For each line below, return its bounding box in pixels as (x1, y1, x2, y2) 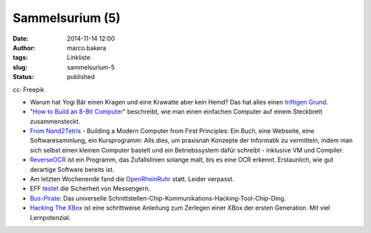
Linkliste (67, 54, 91, 62)
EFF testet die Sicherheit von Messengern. (30, 184, 150, 192)
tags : (12, 54, 28, 62)
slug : (12, 63, 27, 71)
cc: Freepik (12, 85, 45, 93)
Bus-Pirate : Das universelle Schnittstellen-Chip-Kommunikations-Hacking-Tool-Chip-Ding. (30, 194, 286, 202)
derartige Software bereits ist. (30, 165, 115, 173)
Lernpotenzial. (30, 213, 71, 221)
